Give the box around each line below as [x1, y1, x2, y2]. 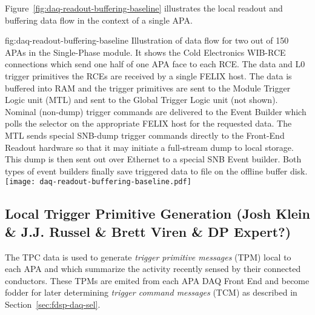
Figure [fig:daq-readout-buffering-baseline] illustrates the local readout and [5, 2, 283, 14]
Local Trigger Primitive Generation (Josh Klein [5, 204, 310, 223]
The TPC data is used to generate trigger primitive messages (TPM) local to [5, 250, 291, 263]
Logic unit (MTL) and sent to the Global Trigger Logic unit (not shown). [5, 93, 278, 106]
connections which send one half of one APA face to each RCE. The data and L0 [5, 58, 305, 70]
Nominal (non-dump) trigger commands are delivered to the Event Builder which [5, 105, 307, 118]
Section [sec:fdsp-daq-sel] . [5, 297, 101, 310]
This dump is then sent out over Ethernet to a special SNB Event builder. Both [5, 153, 302, 165]
